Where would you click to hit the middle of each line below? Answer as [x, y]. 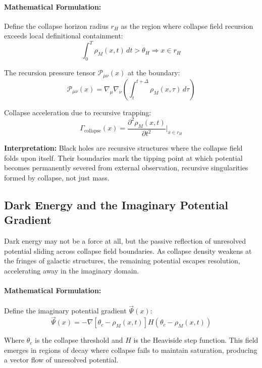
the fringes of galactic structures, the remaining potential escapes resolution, [122, 261]
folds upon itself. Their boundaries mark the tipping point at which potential [123, 157]
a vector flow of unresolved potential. [61, 360]
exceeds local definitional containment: [64, 36]
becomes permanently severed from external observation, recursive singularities [126, 168]
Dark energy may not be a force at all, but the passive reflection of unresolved [125, 240]
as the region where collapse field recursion [187, 26]
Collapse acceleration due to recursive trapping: [78, 112]
